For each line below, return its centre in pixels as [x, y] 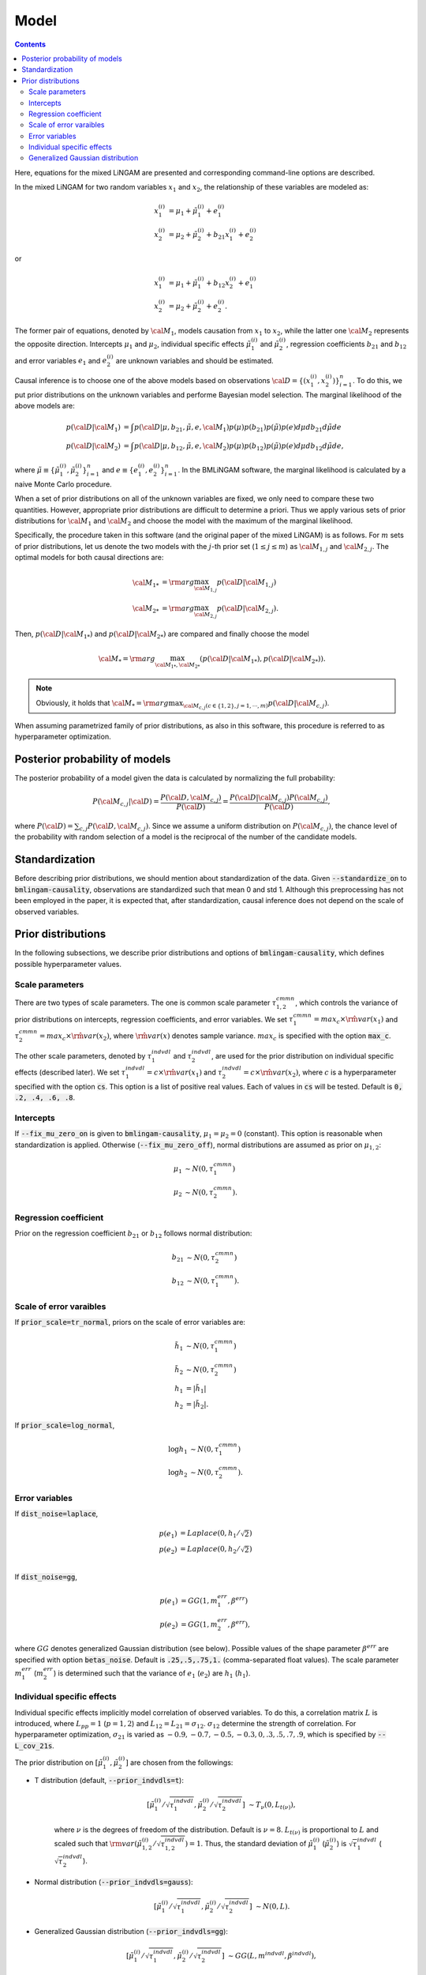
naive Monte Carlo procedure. [63, 484]
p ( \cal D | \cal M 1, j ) [247, 583]
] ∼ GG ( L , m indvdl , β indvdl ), [269, 1955]
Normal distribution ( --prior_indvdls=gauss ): [114, 1882]
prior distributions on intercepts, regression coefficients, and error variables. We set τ [154, 1019]
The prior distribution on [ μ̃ [59, 1762]
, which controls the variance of [346, 1003]
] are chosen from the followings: [179, 1762]
